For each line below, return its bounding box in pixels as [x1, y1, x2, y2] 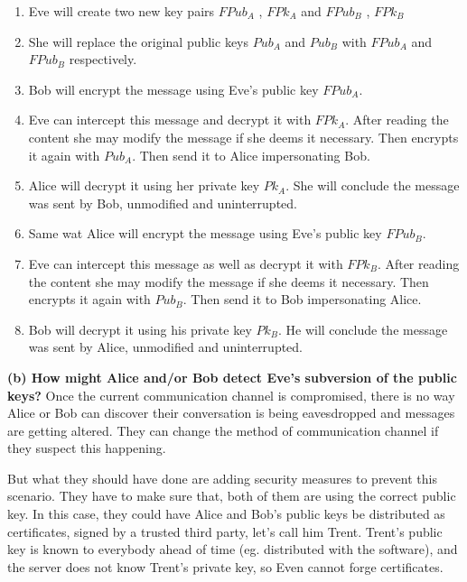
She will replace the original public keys [28, 32, 249, 51]
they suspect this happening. [7, 439, 166, 457]
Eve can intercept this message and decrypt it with [28, 110, 312, 129]
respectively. [69, 50, 137, 69]
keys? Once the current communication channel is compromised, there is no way [7, 385, 455, 404]
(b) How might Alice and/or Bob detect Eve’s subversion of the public [7, 367, 457, 386]
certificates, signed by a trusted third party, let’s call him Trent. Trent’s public [7, 522, 443, 540]
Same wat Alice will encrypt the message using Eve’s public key [28, 224, 382, 243]
